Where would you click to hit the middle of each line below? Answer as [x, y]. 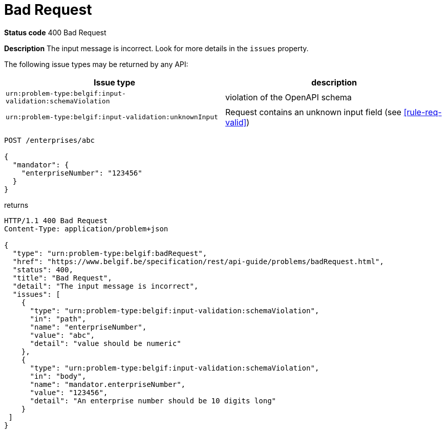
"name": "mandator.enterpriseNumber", [108, 384]
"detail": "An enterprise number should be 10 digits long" [153, 400]
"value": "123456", [69, 392]
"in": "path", [58, 319]
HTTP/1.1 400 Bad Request [56, 220]
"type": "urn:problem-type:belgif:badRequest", [110, 253]
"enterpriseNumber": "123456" [82, 173]
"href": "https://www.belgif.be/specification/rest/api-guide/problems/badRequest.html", [198, 261]
